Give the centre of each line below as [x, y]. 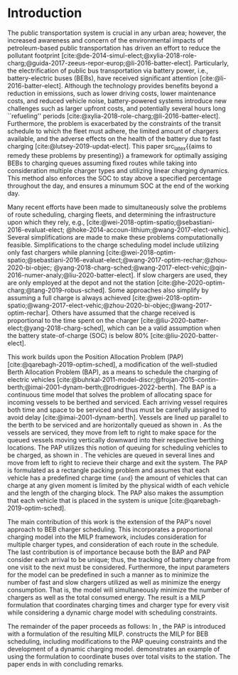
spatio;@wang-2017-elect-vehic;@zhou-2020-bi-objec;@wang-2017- [110, 305]
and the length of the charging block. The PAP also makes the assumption [115, 493]
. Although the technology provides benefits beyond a [140, 85]
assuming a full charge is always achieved [69, 297]
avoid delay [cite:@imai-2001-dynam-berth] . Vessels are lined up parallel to [118, 417]
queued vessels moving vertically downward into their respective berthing [116, 440]
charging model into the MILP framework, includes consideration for [107, 537]
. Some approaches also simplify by [157, 290]
